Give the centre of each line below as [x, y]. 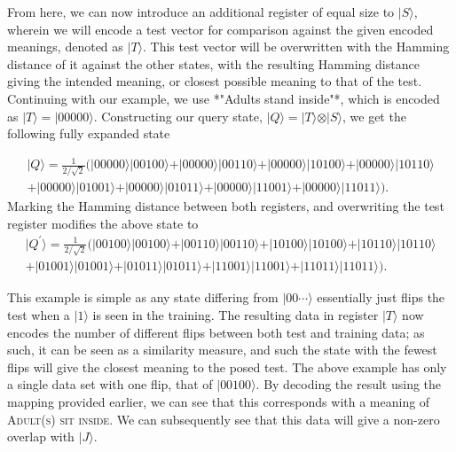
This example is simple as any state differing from [143, 297]
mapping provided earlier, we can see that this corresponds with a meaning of [219, 402]
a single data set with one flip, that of [110, 384]
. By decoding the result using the [349, 384]
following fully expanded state [89, 133]
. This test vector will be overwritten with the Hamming [296, 47]
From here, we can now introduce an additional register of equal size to [201, 12]
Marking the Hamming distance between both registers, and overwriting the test [226, 206]
